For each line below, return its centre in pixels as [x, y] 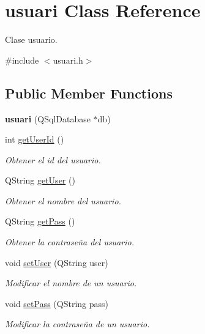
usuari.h [68, 60]
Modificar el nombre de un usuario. [71, 283]
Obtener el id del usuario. [53, 159]
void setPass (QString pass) [57, 303]
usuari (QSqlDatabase [48, 118]
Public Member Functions [89, 93]
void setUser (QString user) [57, 262]
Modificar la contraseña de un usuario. [77, 324]
